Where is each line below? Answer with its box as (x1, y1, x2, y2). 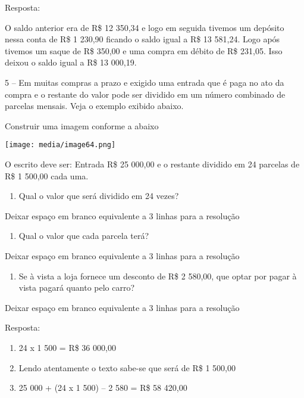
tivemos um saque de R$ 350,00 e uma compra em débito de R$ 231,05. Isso (5, 44, 283, 57)
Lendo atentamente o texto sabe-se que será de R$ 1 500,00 (18, 361, 236, 374)
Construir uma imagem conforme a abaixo (5, 119, 159, 132)
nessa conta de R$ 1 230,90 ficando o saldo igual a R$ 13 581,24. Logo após (5, 33, 280, 45)
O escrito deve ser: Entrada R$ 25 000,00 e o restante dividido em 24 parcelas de (5, 158, 300, 170)
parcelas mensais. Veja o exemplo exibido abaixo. (5, 99, 184, 112)
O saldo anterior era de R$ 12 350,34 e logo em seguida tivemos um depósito (5, 21, 284, 33)
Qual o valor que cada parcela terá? (18, 229, 149, 242)
